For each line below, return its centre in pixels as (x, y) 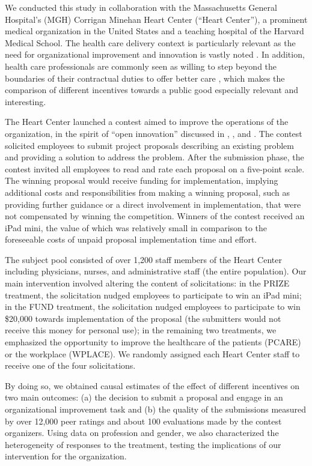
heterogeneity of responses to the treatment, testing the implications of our (143, 444)
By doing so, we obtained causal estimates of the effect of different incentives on (152, 385)
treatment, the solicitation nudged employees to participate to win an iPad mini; (153, 295)
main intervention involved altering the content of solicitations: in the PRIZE (147, 283)
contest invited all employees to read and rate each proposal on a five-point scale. (155, 168)
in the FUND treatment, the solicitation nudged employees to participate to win (153, 307)
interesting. (26, 101)
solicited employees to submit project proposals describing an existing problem (149, 145)
